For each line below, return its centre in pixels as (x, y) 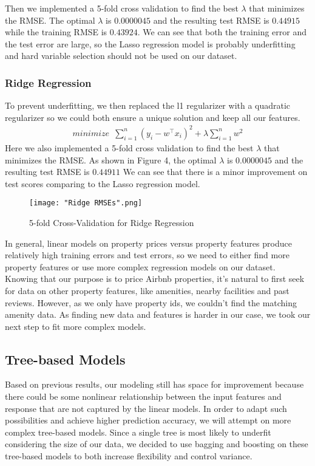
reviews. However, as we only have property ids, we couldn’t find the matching (151, 302)
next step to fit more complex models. (76, 326)
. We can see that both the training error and (222, 32)
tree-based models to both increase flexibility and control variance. (129, 456)
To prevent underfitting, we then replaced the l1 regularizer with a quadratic (148, 105)
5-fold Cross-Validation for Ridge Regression (112, 222)
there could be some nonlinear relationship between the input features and (143, 396)
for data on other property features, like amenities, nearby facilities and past (147, 290)
